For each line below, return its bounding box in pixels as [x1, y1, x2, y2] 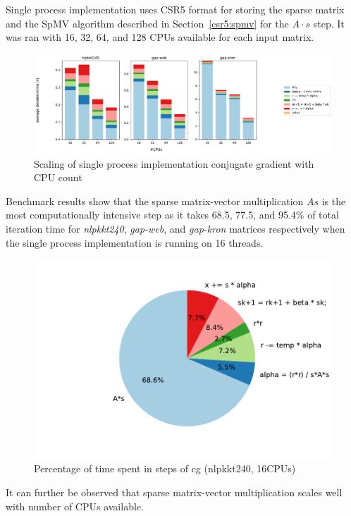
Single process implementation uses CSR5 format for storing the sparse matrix [6, 2, 345, 16]
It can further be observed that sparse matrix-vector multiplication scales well [6, 484, 343, 499]
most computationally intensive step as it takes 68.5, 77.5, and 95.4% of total [6, 207, 339, 222]
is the [321, 193, 346, 208]
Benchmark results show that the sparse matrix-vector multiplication [6, 193, 304, 208]
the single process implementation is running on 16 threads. [6, 235, 264, 250]
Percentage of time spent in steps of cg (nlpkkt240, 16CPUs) [34, 461, 296, 476]
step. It [313, 16, 345, 30]
